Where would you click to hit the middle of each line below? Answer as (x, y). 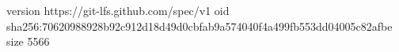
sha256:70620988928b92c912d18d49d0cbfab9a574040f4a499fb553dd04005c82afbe (199, 26)
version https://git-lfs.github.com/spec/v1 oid (118, 10)
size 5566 (28, 41)
